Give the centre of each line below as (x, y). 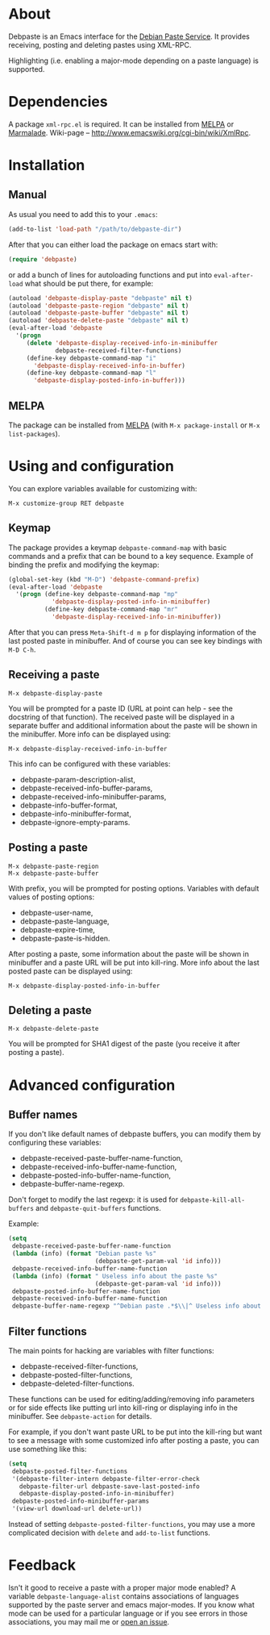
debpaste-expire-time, (57, 929)
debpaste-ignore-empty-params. (75, 822)
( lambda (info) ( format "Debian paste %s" (84, 1254)
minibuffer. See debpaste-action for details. (80, 1416)
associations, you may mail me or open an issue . (89, 1622)
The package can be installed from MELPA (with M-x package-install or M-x (134, 425)
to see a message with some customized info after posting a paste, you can (134, 1440)
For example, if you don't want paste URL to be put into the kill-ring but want (135, 1432)
